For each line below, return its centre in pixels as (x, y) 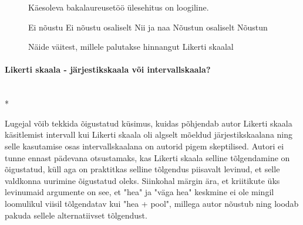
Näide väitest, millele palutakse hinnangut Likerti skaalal (131, 47)
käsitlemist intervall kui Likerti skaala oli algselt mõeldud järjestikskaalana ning (149, 134)
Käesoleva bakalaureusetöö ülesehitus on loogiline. (119, 7)
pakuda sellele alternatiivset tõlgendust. (76, 215)
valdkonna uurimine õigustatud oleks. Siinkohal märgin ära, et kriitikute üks (142, 180)
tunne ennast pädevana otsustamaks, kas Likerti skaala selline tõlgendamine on (147, 157)
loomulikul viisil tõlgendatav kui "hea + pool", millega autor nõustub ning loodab (152, 203)
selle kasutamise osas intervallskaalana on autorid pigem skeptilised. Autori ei (144, 146)
